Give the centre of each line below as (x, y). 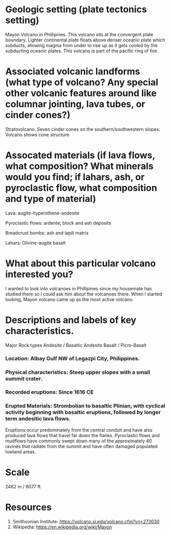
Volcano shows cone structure (38, 135)
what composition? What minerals (79, 166)
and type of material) (51, 199)
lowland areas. (21, 452)
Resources (29, 507)
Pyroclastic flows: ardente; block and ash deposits (58, 223)
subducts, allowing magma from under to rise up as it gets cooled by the (81, 45)
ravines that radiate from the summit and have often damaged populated (81, 446)
